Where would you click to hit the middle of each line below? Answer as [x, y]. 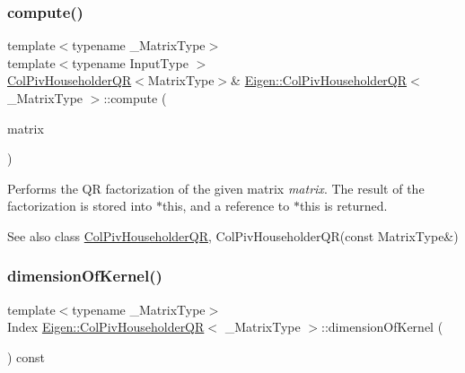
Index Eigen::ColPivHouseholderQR [106, 327]
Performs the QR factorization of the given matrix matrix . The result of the [216, 188]
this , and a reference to [226, 206]
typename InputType [130, 62]
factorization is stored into [80, 206]
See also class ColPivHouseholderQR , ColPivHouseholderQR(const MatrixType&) [233, 235]
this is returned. [343, 206]
